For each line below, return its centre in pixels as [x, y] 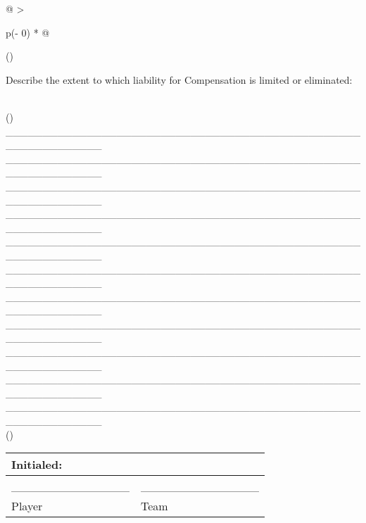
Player [27, 506]
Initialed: [37, 465]
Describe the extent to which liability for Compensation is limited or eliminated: [179, 79]
